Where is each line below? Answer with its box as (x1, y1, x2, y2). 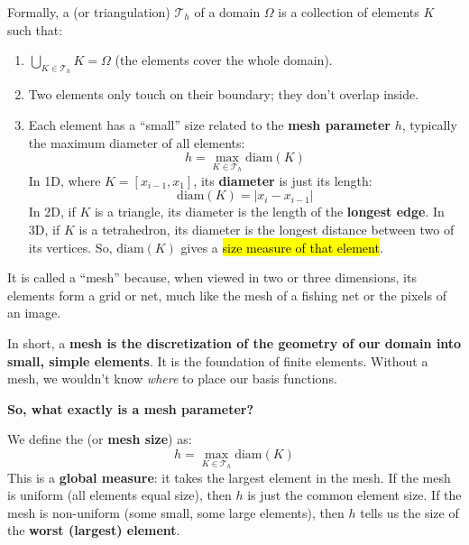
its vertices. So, (28, 237, 113, 256)
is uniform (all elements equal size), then (7, 485, 232, 504)
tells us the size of (360, 503, 459, 522)
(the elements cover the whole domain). (115, 51, 333, 69)
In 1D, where (28, 171, 101, 189)
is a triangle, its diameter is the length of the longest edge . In (94, 202, 445, 221)
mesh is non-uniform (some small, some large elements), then (7, 503, 345, 522)
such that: (7, 20, 63, 39)
